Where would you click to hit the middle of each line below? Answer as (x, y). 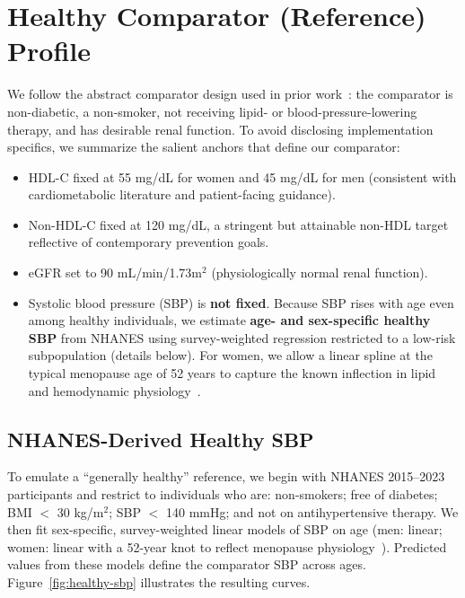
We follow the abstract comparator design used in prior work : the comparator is (230, 94)
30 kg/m (80, 511)
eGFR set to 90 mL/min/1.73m (115, 273)
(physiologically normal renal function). (320, 273)
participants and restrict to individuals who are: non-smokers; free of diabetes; (223, 494)
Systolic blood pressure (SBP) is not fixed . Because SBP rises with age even (241, 302)
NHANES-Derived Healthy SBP (161, 439)
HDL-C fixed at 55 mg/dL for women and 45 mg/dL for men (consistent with (242, 176)
